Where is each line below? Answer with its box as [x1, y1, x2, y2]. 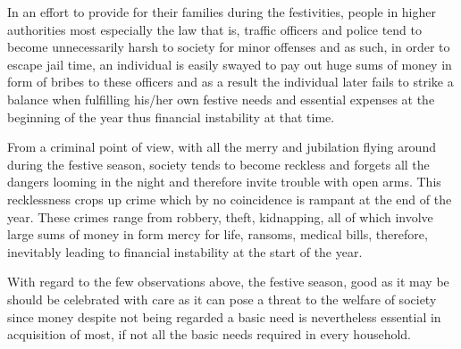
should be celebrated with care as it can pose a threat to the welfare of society [7, 289, 437, 308]
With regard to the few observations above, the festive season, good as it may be [7, 272, 449, 291]
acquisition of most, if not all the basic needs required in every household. [7, 325, 412, 344]
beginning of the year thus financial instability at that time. [7, 107, 335, 126]
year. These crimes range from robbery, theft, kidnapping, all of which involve [7, 207, 433, 226]
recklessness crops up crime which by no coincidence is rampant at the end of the [7, 189, 452, 208]
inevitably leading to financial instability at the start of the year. [7, 242, 363, 261]
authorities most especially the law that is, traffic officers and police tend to [7, 20, 423, 38]
